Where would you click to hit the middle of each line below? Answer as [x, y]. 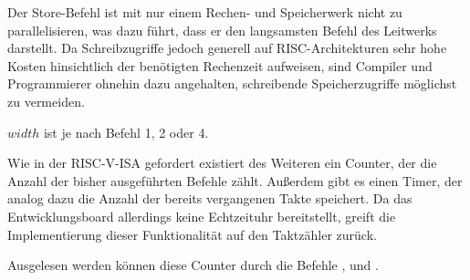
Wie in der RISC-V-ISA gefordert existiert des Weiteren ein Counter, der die [222, 163]
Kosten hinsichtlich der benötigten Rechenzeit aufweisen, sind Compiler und [220, 65]
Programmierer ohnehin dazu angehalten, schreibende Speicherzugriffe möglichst [232, 83]
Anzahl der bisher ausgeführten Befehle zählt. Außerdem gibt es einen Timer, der [235, 180]
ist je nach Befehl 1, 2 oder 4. [126, 132]
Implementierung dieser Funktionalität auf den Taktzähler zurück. [192, 234]
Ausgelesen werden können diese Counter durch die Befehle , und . [193, 265]
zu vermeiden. [46, 101]
